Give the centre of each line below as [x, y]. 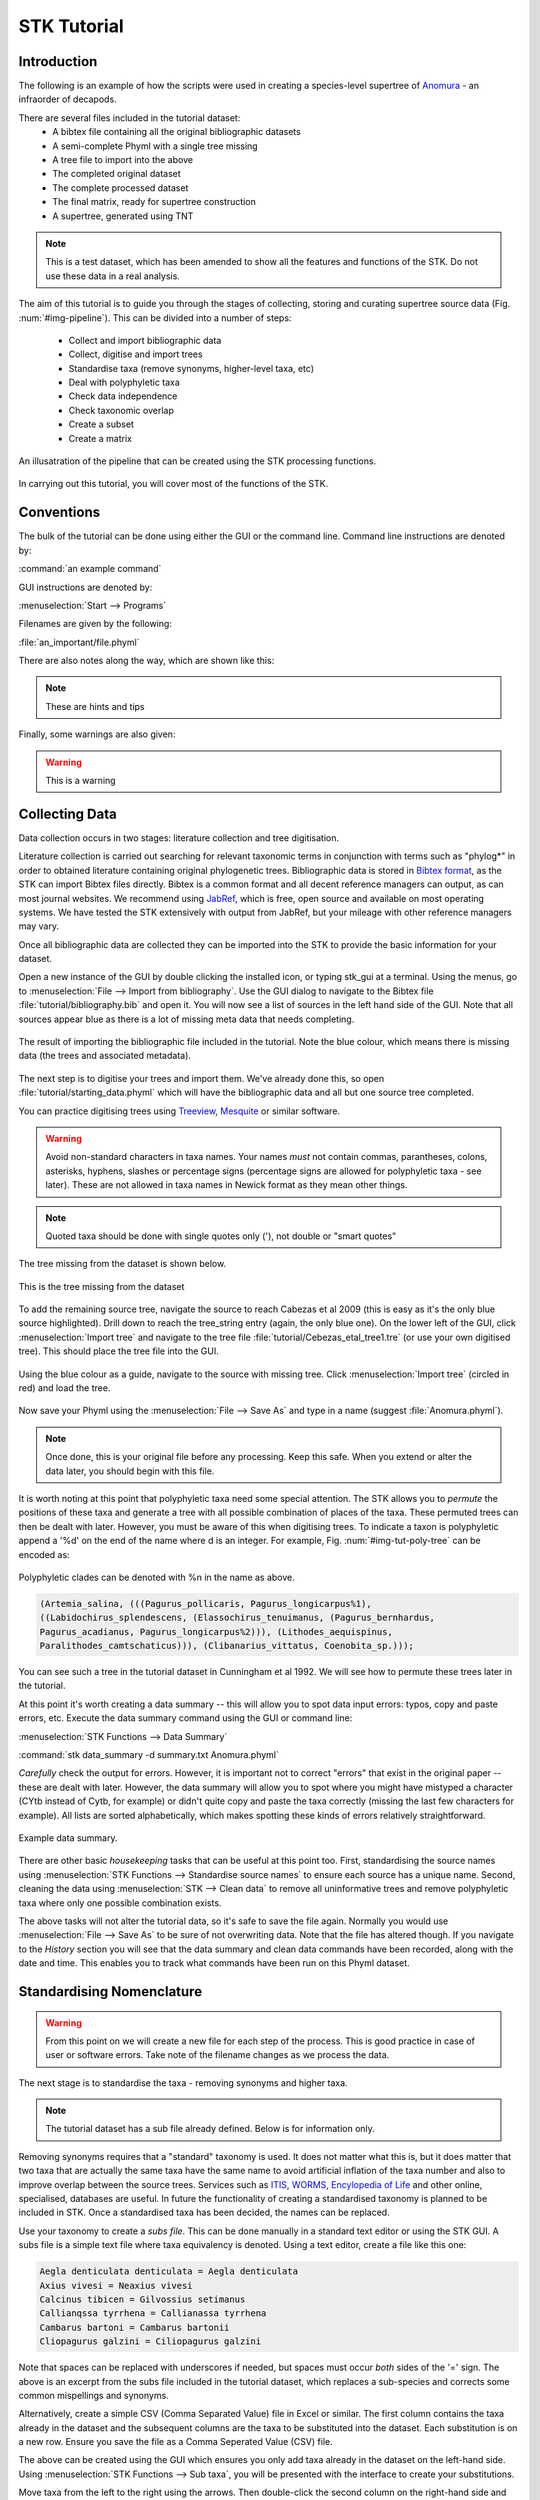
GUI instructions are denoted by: [85, 587]
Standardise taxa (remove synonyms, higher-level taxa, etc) [191, 368]
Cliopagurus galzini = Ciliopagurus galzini [150, 2341]
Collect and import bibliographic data [145, 340]
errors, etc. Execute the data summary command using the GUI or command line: [185, 1718]
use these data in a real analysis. [112, 276]
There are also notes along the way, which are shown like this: [146, 661]
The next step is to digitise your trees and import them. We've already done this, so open [201, 1078]
